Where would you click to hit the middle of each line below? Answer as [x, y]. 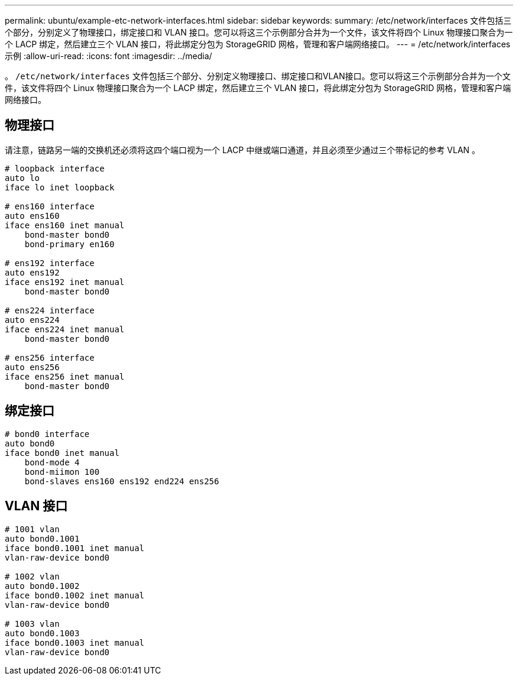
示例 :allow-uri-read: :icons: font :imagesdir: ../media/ [109, 56]
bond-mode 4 [52, 462]
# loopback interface [55, 168]
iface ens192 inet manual [65, 282]
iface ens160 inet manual [65, 225]
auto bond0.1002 [42, 586]
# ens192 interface [50, 263]
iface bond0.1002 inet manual [75, 595]
